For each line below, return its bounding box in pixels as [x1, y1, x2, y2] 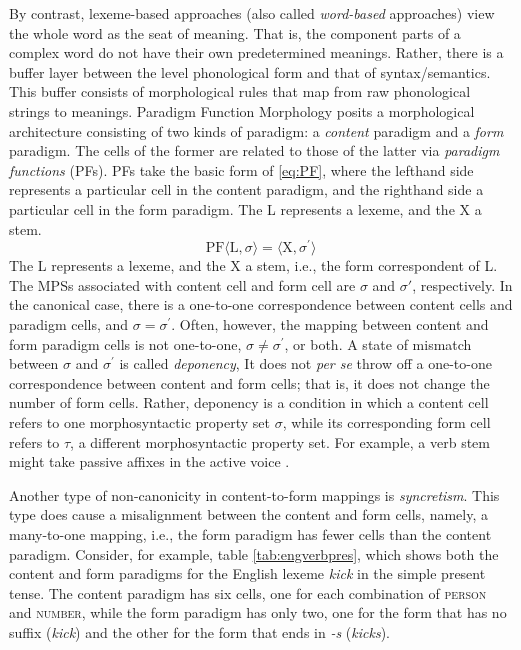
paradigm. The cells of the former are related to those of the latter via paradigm [9, 140, 500, 161]
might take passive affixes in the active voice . [9, 451, 290, 472]
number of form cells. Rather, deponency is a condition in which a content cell [9, 392, 489, 413]
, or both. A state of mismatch [284, 333, 472, 354]
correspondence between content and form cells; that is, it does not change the [9, 372, 490, 393]
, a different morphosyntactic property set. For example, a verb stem [70, 431, 490, 452]
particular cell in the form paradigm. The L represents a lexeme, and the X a [9, 198, 482, 219]
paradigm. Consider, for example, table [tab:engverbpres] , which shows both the [9, 543, 499, 564]
